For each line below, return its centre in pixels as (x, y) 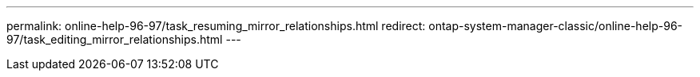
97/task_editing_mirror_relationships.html (115, 39)
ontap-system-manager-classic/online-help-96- (556, 26)
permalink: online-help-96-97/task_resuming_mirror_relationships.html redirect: (216, 26)
